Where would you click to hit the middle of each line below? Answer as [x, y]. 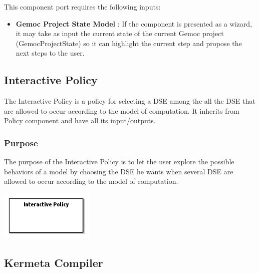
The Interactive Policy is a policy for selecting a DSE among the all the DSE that [130, 101]
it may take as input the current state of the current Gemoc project [120, 33]
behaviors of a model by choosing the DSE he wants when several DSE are [119, 171]
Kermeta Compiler [54, 262]
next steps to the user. [50, 53]
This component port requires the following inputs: [82, 7]
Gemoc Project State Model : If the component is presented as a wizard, [134, 23]
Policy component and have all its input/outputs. [80, 120]
